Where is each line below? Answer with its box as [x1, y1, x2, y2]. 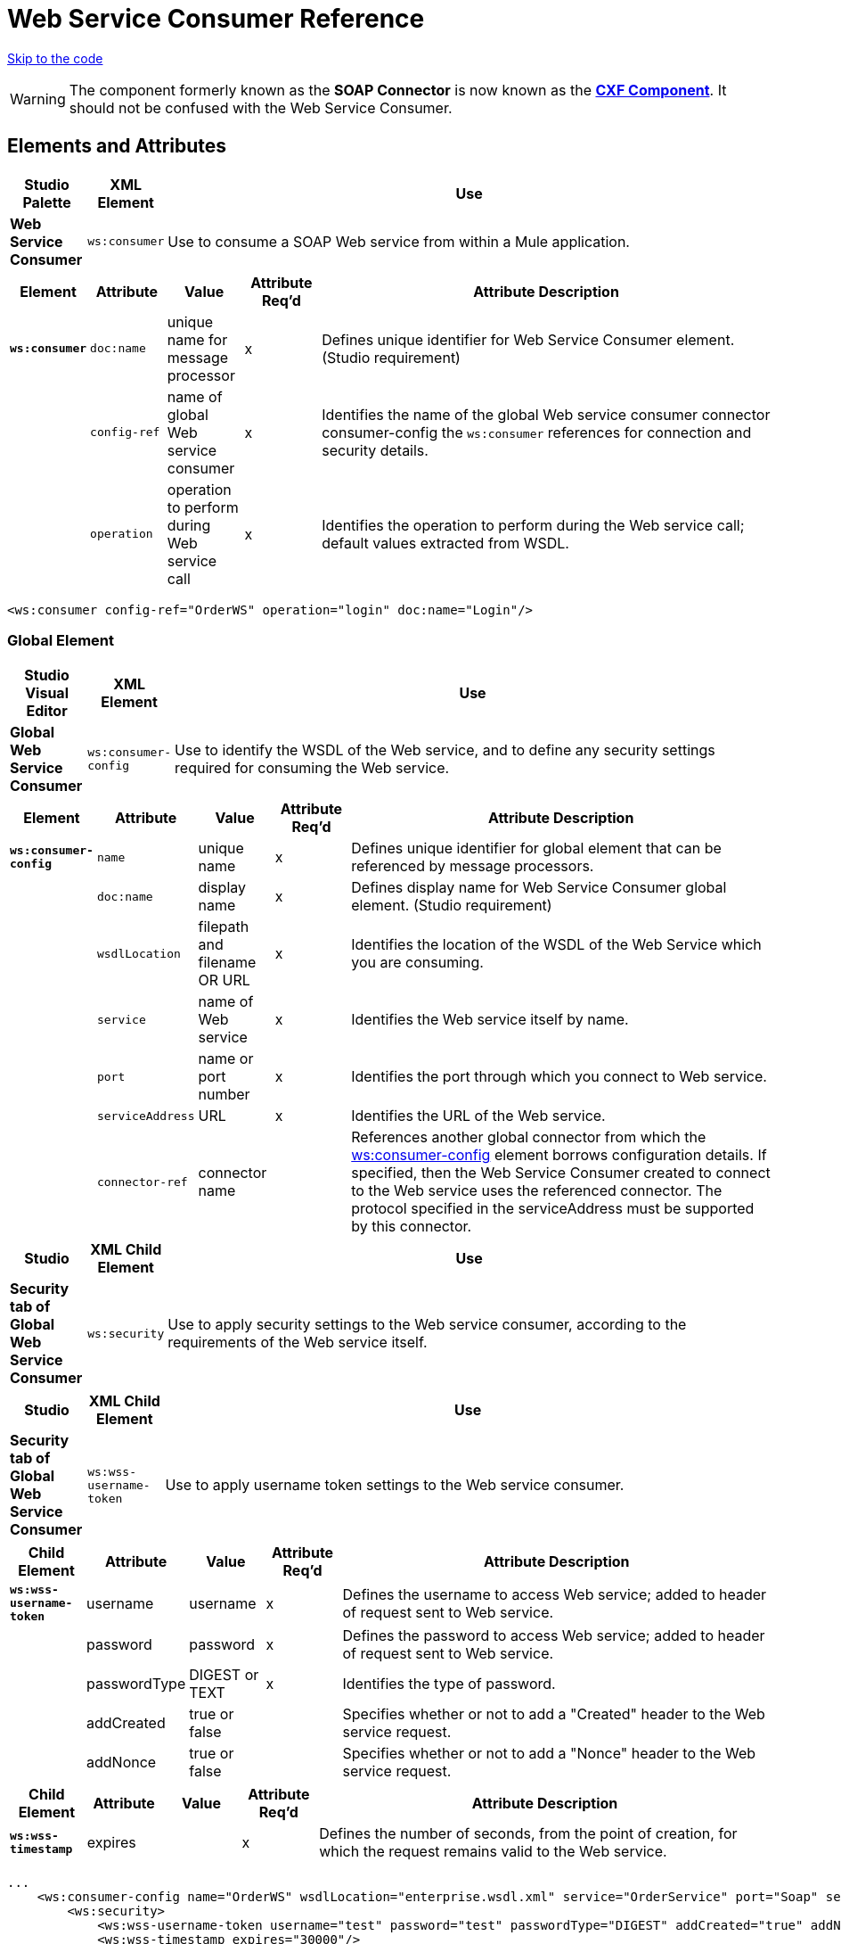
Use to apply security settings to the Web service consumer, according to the [167, 1315, 687, 1334]
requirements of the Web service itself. [167, 1333, 428, 1352]
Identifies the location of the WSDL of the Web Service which [351, 935, 762, 954]
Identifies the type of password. [342, 1675, 556, 1693]
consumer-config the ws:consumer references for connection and [322, 423, 752, 441]
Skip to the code [7, 50, 103, 66]
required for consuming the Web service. [175, 759, 450, 778]
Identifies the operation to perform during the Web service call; [322, 515, 745, 534]
